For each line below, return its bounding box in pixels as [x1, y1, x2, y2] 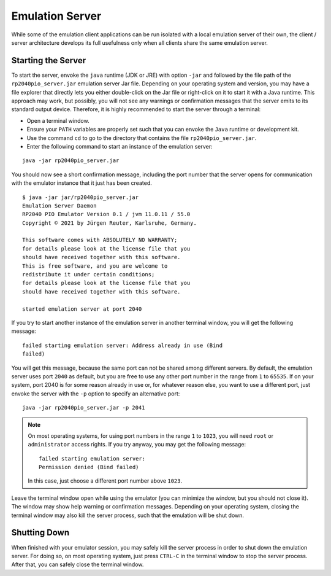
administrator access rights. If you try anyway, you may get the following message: [28, 441, 246, 448]
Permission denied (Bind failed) [39, 464, 139, 471]
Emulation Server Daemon [22, 202, 97, 209]
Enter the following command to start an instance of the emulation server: [26, 142, 213, 150]
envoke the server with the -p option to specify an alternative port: [11, 390, 180, 397]
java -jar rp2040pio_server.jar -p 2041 [22, 404, 145, 411]
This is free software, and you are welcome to [22, 262, 168, 270]
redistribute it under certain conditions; [22, 271, 155, 278]
